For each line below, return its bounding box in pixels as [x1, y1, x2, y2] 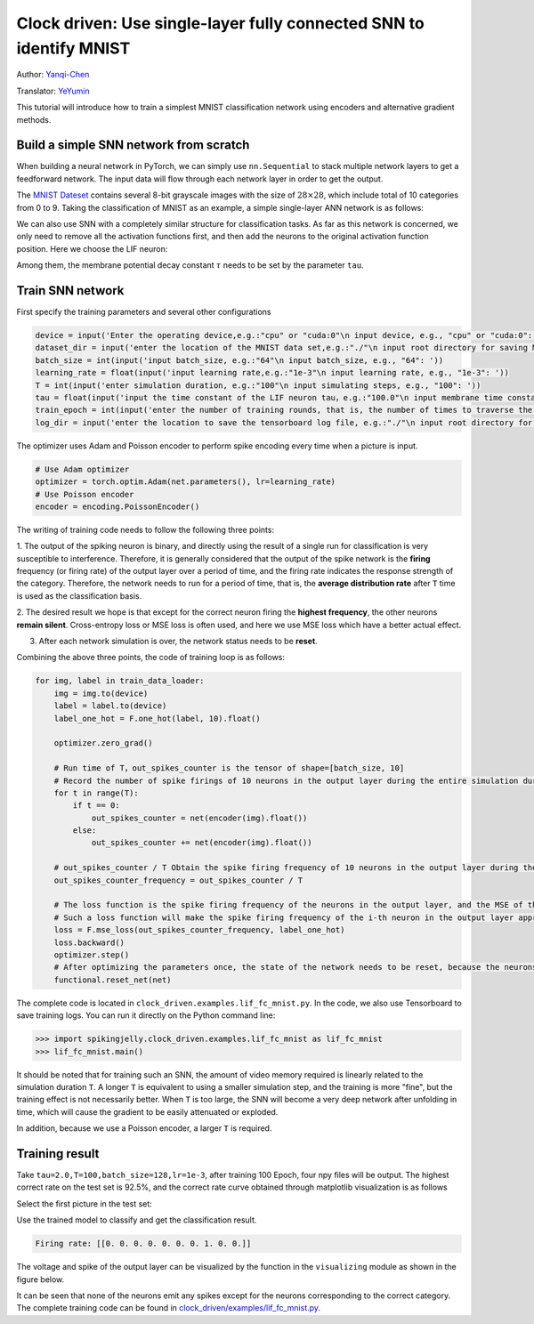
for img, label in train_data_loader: [35, 676, 205, 686]
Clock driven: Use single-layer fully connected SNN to [16, 13, 425, 33]
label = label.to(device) [53, 701, 167, 711]
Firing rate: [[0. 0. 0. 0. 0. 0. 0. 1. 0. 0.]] [35, 1239, 252, 1249]
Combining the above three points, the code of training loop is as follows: [16, 652, 285, 663]
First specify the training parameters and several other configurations [16, 307, 271, 318]
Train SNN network [16, 283, 125, 298]
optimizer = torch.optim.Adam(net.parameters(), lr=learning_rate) [35, 477, 336, 487]
